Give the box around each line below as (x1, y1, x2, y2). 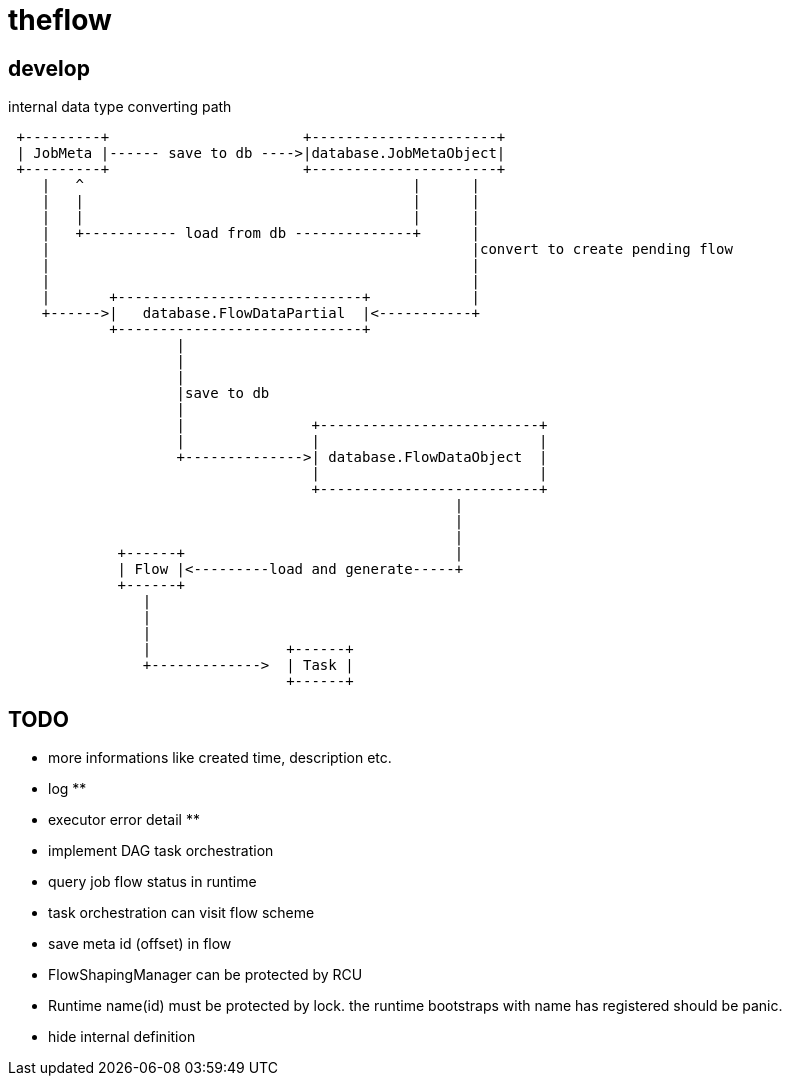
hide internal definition (48, 1028, 196, 1046)
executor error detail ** (48, 811, 200, 829)
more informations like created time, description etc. (48, 749, 392, 767)
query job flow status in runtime (48, 873, 257, 891)
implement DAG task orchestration (48, 842, 274, 860)
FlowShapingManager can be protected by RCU (48, 966, 363, 984)
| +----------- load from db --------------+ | (41, 225, 481, 242)
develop (8, 55, 90, 81)
